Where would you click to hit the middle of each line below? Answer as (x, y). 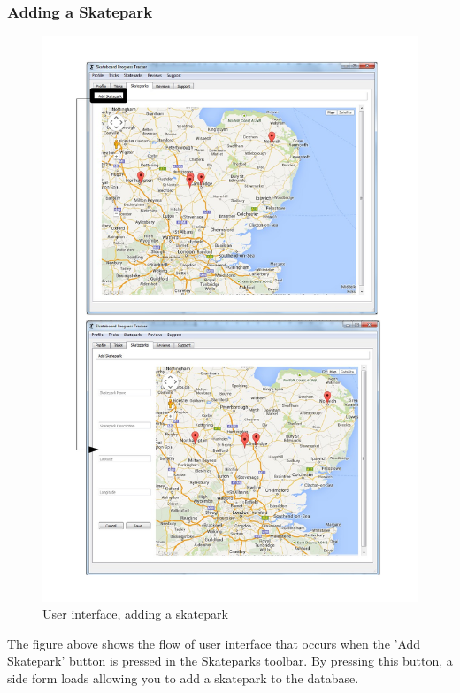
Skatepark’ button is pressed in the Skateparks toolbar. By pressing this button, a (230, 661)
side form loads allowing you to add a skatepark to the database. (183, 678)
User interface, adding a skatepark (135, 614)
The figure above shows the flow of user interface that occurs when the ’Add (214, 643)
